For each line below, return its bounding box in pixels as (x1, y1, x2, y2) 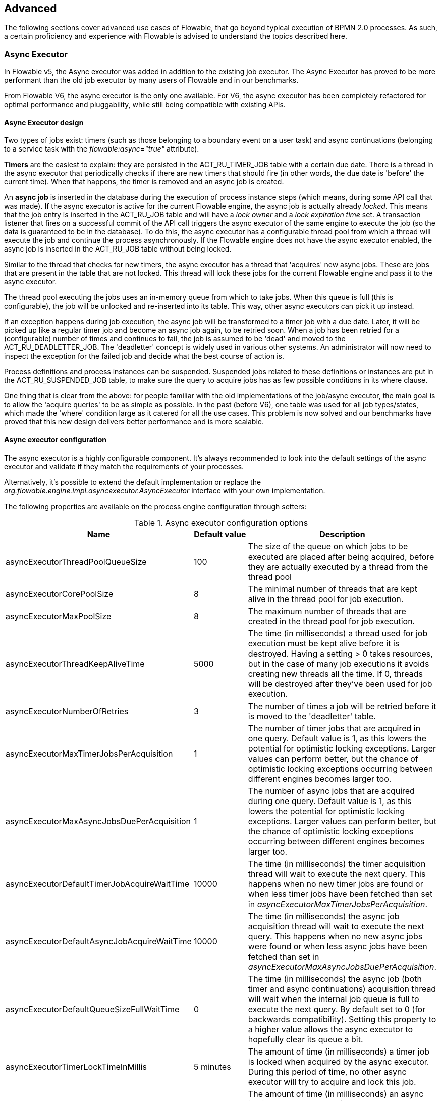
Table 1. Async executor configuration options (134, 517, 308, 528)
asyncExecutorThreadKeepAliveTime (6, 658, 145, 669)
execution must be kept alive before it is (248, 638, 400, 648)
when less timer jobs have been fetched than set (248, 888, 433, 899)
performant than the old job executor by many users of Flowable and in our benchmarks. (4, 76, 299, 85)
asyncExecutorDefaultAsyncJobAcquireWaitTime (6, 936, 192, 946)
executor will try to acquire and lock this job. (248, 1076, 416, 1087)
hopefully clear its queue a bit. (248, 1034, 363, 1044)
